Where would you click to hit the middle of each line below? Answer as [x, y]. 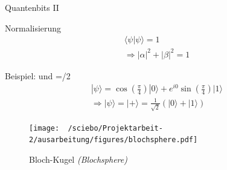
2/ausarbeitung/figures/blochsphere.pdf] [113, 140]
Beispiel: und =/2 [38, 75]
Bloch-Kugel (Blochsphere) [78, 159]
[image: [44, 128]
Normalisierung [33, 28]
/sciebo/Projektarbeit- [115, 128]
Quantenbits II [32, 7]
